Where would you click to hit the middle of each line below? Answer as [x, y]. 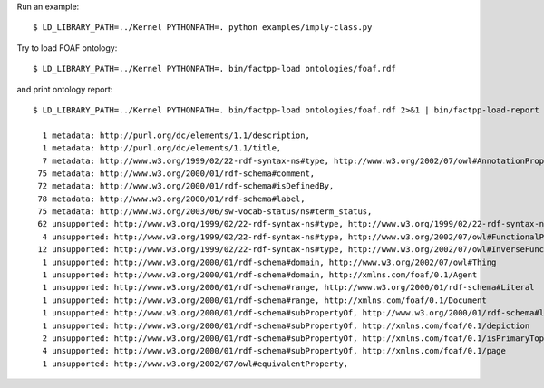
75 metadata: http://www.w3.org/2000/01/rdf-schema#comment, [176, 173]
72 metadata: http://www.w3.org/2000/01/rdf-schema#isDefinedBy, [186, 186]
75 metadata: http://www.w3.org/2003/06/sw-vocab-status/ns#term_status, [205, 212]
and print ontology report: [65, 89]
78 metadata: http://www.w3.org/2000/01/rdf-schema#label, [171, 199]
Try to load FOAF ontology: [67, 48]
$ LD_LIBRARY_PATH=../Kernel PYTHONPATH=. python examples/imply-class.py [203, 28]
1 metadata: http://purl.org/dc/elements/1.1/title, [162, 148]
